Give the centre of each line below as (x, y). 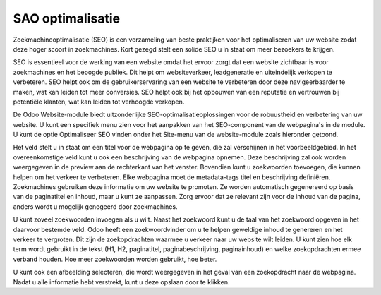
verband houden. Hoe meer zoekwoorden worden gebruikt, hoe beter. (115, 259)
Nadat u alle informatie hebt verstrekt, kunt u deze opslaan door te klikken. (121, 282)
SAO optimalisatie (66, 18)
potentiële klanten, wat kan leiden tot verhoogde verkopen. (99, 102)
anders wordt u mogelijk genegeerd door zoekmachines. (95, 206)
